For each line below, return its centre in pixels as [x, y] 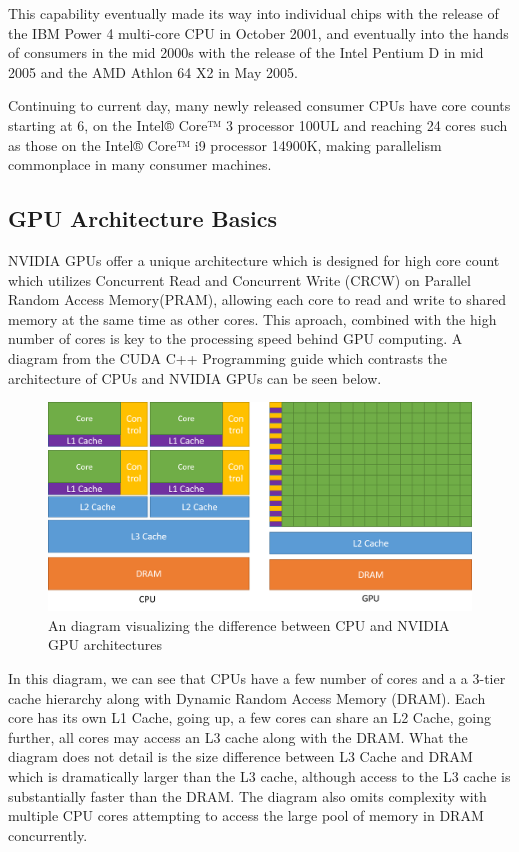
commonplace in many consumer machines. [140, 164]
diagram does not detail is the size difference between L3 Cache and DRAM [240, 756]
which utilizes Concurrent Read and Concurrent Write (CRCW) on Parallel [239, 279]
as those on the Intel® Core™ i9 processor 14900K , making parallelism [225, 144]
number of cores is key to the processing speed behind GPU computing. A [235, 338]
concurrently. [48, 834]
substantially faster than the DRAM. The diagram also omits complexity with [247, 795]
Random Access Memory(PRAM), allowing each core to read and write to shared [257, 299]
